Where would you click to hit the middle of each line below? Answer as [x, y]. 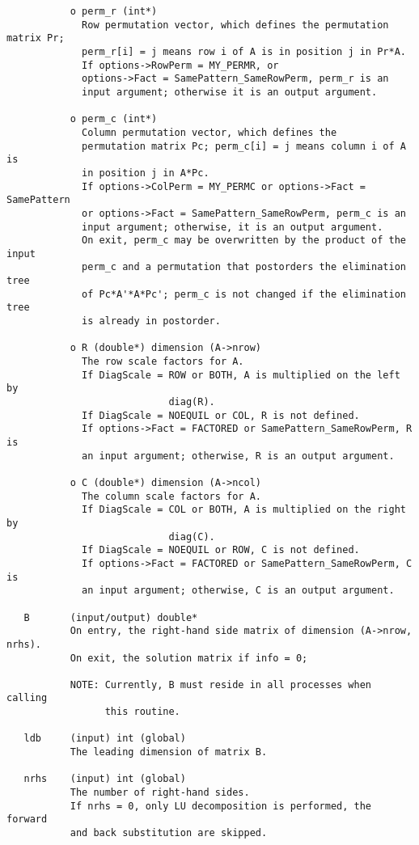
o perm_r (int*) [114, 11]
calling [27, 698]
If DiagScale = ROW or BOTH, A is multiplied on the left [241, 375]
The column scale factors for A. [171, 496]
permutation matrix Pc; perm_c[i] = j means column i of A [244, 146]
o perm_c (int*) [114, 119]
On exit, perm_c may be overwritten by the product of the [244, 241]
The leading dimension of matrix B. [169, 752]
